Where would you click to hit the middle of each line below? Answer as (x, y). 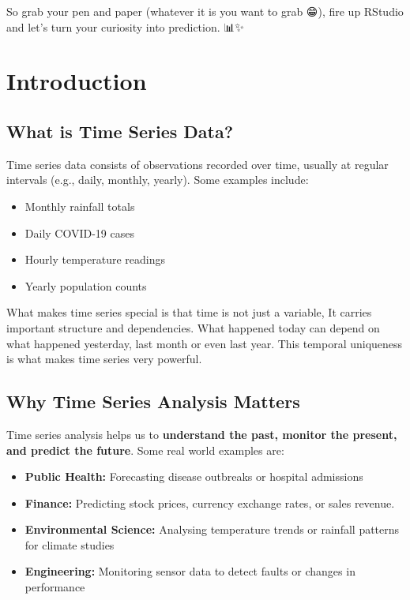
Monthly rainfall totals (80, 206)
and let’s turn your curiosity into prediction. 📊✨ (125, 26)
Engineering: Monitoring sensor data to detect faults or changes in (190, 571)
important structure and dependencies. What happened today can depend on (193, 327)
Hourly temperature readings (95, 259)
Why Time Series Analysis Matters (153, 401)
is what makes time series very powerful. (104, 359)
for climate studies (70, 544)
